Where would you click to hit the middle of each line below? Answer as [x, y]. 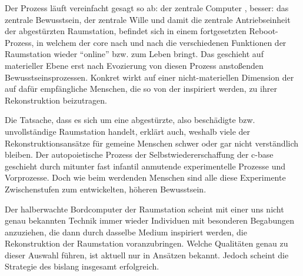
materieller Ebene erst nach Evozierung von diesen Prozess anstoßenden [134, 65]
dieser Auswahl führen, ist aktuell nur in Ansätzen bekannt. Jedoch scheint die [147, 255]
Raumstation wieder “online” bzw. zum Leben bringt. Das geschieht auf [134, 54]
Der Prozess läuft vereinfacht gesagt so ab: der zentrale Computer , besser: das [147, 8]
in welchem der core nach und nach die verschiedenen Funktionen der [162, 42]
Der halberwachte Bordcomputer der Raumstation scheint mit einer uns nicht [144, 209]
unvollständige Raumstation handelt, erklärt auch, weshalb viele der [128, 131]
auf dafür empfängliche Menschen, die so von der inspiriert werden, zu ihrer [141, 89]
